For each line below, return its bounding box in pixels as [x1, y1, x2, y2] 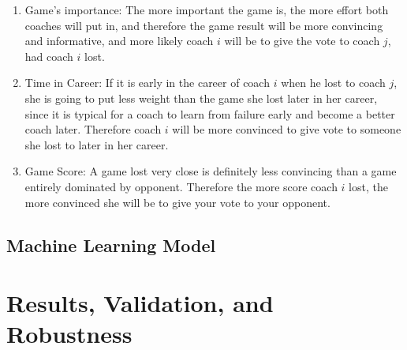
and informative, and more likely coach [24, 32, 214, 49]
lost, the [349, 178, 388, 194]
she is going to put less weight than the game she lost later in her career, [24, 89, 378, 106]
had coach [24, 47, 73, 64]
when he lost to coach [281, 74, 386, 91]
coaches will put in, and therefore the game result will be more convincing [24, 17, 383, 33]
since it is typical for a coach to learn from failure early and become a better [24, 105, 395, 122]
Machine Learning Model [6, 232, 216, 257]
